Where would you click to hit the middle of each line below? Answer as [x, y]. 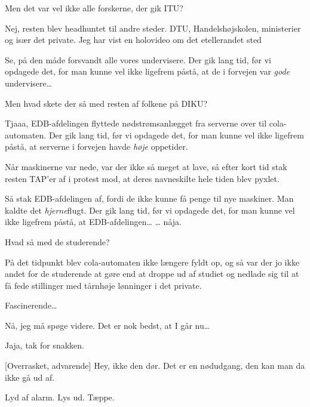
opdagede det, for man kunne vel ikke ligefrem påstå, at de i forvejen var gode [148, 71]
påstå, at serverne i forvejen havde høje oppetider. [96, 147]
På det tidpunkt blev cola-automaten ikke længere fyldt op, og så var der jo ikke [152, 262]
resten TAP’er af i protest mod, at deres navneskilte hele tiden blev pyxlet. [142, 178]
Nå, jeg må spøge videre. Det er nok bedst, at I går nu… [108, 325]
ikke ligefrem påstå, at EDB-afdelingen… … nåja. [93, 222]
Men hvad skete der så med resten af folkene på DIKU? [106, 103]
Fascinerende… [31, 305]
